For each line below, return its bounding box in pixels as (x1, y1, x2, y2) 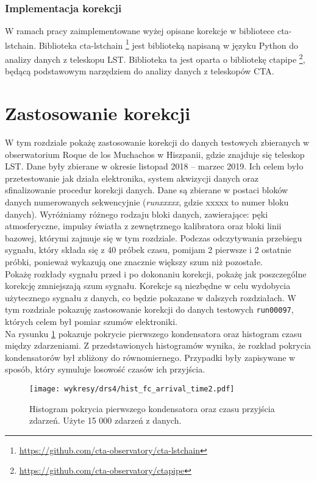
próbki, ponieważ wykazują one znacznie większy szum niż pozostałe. (5, 255, 263, 268)
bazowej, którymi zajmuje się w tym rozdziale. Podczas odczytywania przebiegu (5, 231, 302, 244)
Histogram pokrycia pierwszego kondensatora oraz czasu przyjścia (29, 402, 275, 415)
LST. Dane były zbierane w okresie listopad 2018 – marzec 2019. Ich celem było (5, 160, 304, 173)
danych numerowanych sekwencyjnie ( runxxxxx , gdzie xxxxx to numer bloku (5, 196, 289, 208)
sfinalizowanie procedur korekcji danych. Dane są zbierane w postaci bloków (5, 183, 288, 196)
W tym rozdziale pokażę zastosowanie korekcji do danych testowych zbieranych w (5, 136, 310, 149)
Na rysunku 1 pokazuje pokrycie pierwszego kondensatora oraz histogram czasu (5, 327, 302, 340)
